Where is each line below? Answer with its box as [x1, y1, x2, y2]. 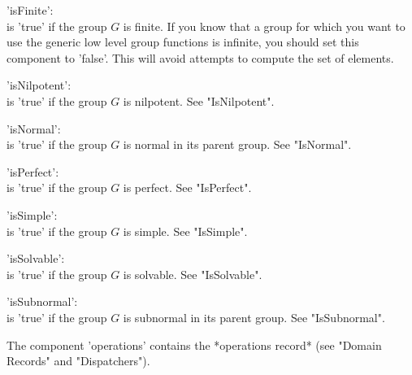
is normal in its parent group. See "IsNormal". [123, 136, 352, 153]
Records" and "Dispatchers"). [7, 352, 150, 369]
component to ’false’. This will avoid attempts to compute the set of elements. [7, 49, 394, 66]
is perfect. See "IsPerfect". [123, 179, 252, 196]
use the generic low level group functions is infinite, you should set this [7, 33, 359, 50]
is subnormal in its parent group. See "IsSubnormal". [123, 308, 385, 325]
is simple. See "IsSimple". [123, 222, 248, 239]
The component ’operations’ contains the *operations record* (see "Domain [7, 336, 382, 353]
